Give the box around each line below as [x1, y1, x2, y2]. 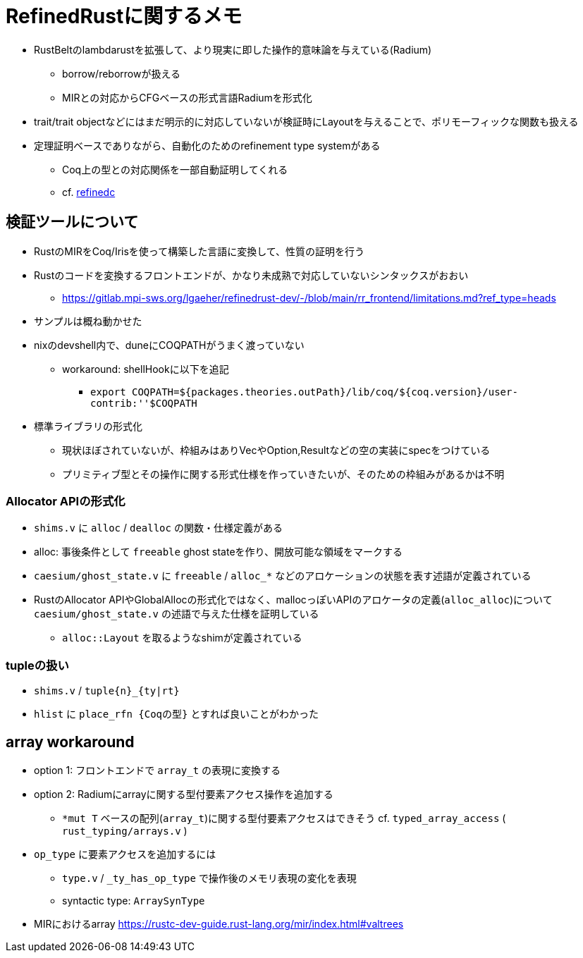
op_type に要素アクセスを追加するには [34, 847, 216, 860]
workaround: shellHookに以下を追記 [62, 362, 229, 375]
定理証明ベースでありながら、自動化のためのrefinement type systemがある [34, 139, 381, 152]
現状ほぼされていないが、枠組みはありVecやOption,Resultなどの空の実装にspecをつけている [62, 443, 491, 456]
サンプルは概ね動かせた [34, 314, 142, 327]
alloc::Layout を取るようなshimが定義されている [62, 632, 302, 644]
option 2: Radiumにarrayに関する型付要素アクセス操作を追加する [34, 787, 333, 800]
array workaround [6, 732, 135, 751]
